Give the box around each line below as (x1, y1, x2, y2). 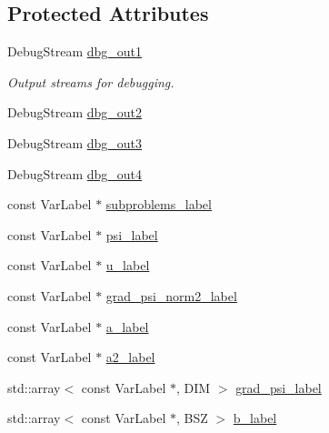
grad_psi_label (235, 378, 322, 397)
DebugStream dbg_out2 (7, 103, 143, 122)
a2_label (105, 347, 155, 367)
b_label (233, 408, 277, 428)
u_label (105, 256, 150, 275)
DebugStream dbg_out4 (7, 164, 143, 183)
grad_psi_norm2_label (105, 286, 237, 305)
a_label (105, 317, 149, 336)
